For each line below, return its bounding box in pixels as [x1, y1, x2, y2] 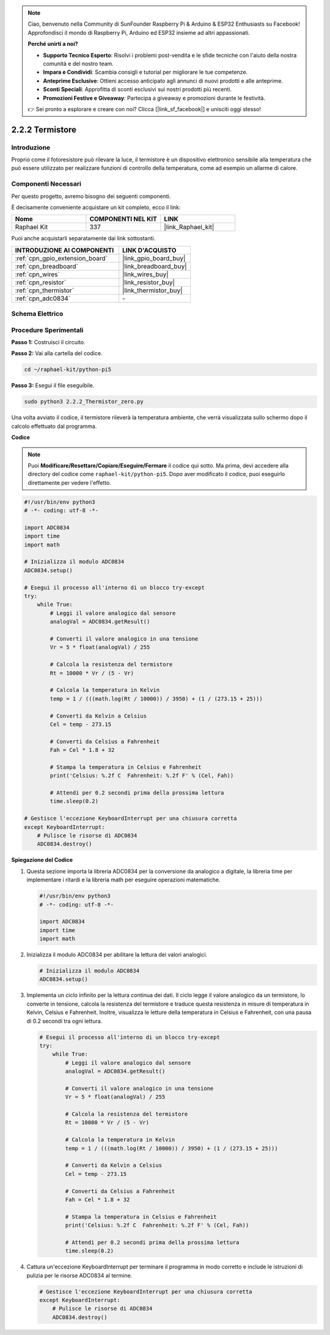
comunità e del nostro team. [43, 60, 114, 67]
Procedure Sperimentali [11, 326, 84, 334]
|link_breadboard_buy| [122, 262, 187, 270]
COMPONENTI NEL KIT [89, 215, 157, 223]
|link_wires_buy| [122, 270, 169, 278]
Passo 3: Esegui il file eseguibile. [11, 382, 95, 389]
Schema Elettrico [11, 309, 64, 318]
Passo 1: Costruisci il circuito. [11, 339, 86, 346]
